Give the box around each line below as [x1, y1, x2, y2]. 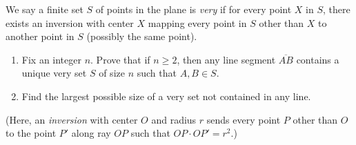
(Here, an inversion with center [6, 112, 138, 126]
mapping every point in [148, 15, 247, 30]
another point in [6, 29, 75, 43]
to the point [6, 126, 57, 140]
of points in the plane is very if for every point [95, 2, 292, 16]
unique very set [21, 66, 87, 80]
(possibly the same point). [86, 29, 197, 43]
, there [322, 2, 350, 16]
